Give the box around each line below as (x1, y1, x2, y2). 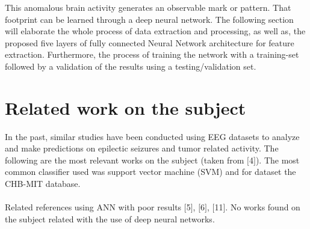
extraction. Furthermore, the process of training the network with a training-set (5, 48, 299, 61)
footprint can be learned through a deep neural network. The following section (5, 13, 294, 25)
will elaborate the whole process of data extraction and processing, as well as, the (5, 25, 306, 37)
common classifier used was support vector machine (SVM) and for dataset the (5, 165, 296, 178)
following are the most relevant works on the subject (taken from (5, 153, 244, 166)
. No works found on (225, 201, 300, 213)
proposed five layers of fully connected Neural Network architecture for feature (5, 36, 294, 49)
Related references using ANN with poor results (5, 201, 182, 213)
